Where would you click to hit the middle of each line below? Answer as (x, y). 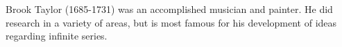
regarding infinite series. (57, 36)
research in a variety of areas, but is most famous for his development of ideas (171, 22)
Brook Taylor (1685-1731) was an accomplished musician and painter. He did (169, 9)
